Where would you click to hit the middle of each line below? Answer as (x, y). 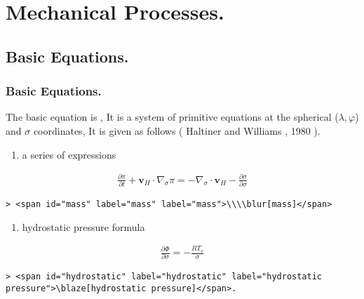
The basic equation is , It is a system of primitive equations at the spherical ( (172, 117)
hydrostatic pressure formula (83, 226)
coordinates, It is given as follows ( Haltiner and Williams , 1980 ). (177, 130)
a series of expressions (69, 154)
